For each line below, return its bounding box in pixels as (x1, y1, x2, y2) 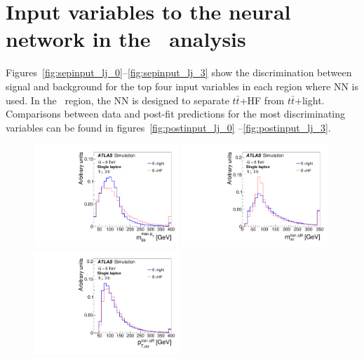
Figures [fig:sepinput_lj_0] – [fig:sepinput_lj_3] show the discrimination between (6, 65, 352, 80)
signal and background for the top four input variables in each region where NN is (6, 78, 358, 93)
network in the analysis (6, 24, 246, 53)
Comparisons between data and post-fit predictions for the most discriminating (6, 106, 346, 121)
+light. (295, 92, 325, 107)
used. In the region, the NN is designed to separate (6, 92, 229, 107)
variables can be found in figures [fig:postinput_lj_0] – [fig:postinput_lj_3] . (6, 120, 331, 134)
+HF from (239, 92, 285, 107)
